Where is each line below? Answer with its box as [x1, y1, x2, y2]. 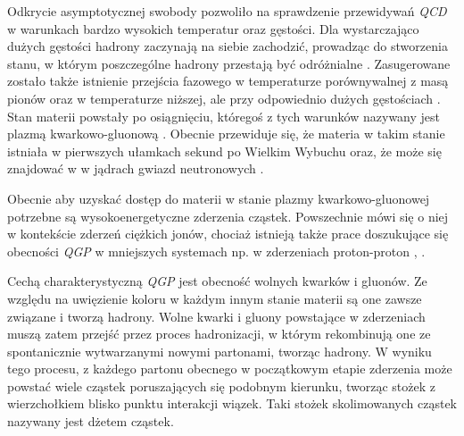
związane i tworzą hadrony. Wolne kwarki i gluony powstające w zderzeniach [7, 306, 426, 325]
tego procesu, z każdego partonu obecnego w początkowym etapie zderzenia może [7, 359, 452, 378]
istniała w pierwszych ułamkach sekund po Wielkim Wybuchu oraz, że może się [7, 141, 442, 160]
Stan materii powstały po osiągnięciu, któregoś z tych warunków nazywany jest [7, 106, 440, 125]
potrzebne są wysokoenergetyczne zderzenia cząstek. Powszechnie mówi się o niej [7, 206, 449, 225]
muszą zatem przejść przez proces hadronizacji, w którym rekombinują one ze [7, 324, 431, 343]
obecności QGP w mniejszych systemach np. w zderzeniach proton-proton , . [7, 241, 426, 260]
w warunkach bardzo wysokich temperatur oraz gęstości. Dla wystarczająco [7, 19, 419, 38]
